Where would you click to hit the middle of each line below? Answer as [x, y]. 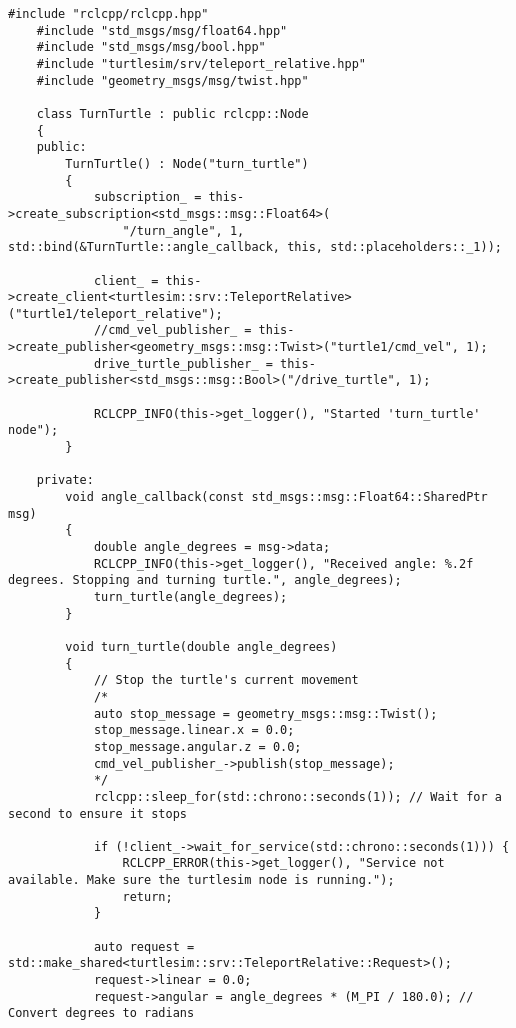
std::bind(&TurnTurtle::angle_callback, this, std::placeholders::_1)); [255, 247]
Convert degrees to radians [101, 1013]
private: [65, 480]
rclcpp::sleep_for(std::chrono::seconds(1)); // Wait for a [297, 796]
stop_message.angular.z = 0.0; [197, 746]
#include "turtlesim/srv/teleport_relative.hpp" [201, 63]
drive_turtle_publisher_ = [183, 363]
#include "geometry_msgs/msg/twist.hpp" [172, 80]
